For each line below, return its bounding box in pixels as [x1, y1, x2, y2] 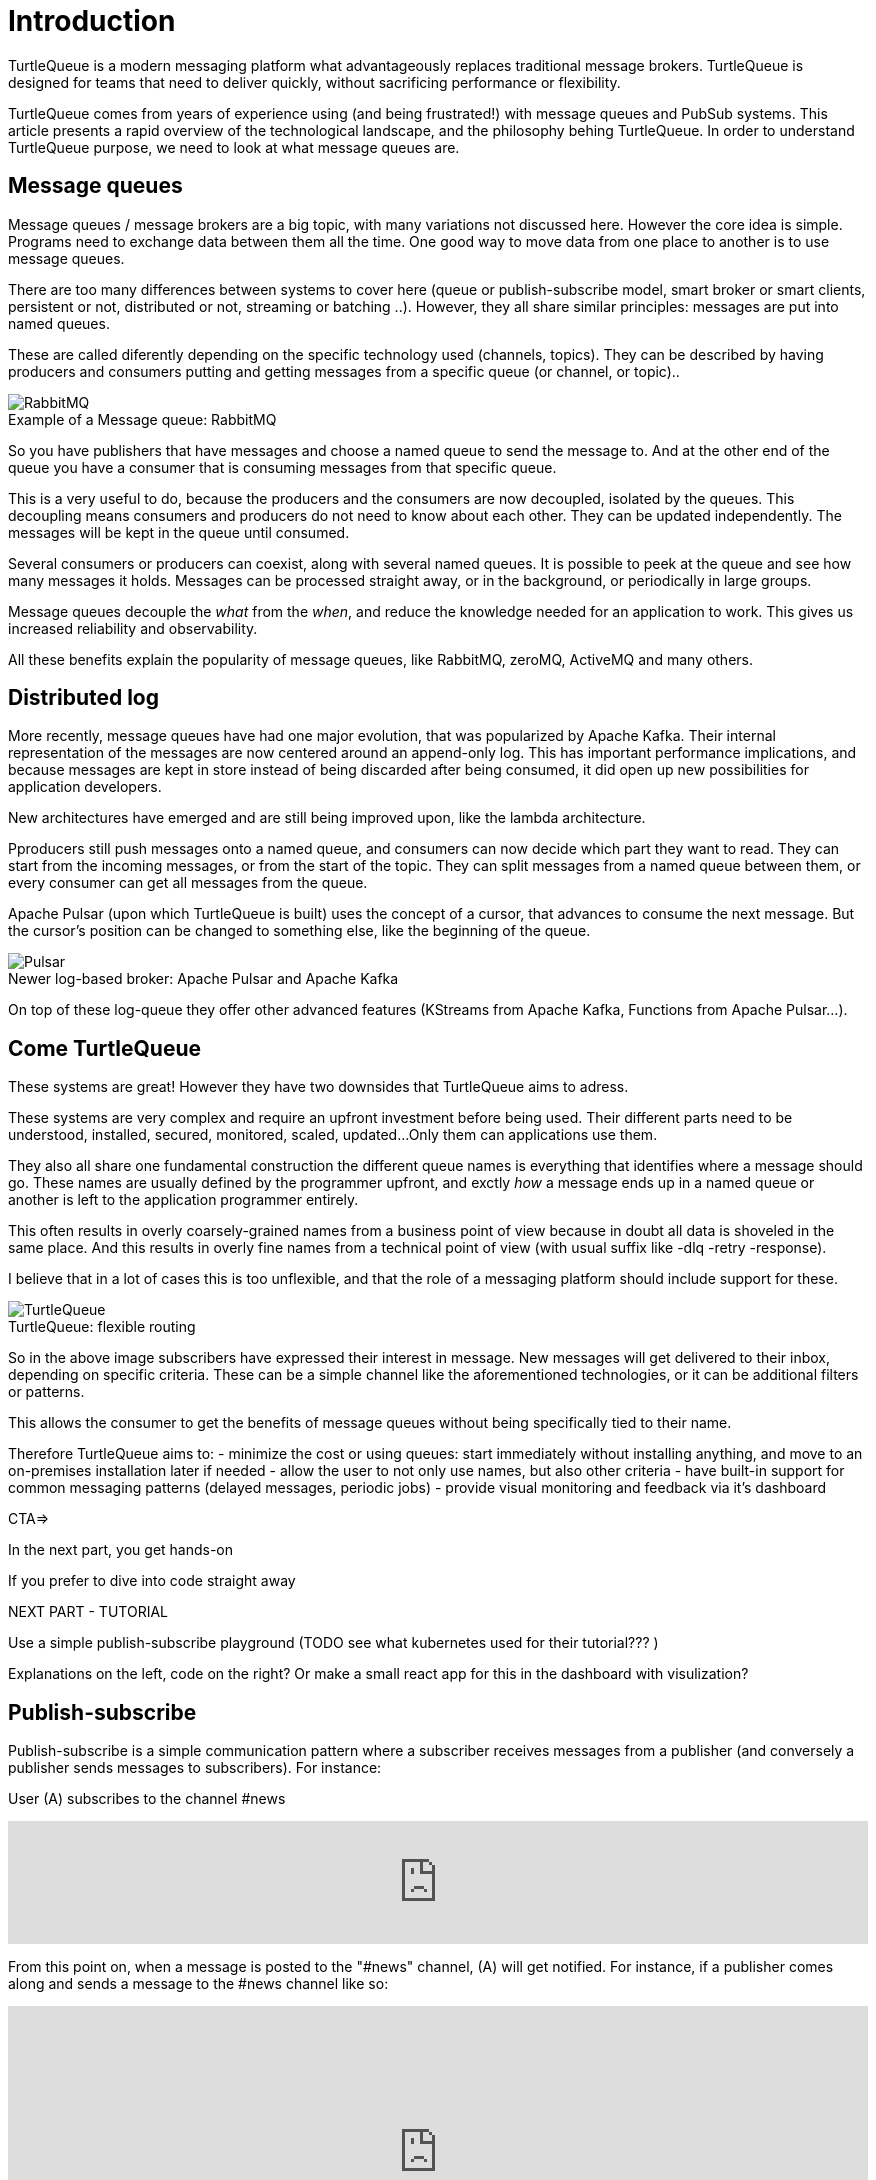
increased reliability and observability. [8, 619, 258, 637]
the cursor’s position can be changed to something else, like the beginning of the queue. [8, 922, 591, 940]
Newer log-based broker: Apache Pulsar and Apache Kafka [8, 970, 399, 988]
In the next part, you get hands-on [8, 1541, 234, 1559]
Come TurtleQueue [8, 1035, 201, 1061]
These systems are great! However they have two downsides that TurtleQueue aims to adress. [8, 1078, 629, 1096]
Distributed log [8, 685, 159, 711]
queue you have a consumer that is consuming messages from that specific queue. [8, 458, 557, 476]
